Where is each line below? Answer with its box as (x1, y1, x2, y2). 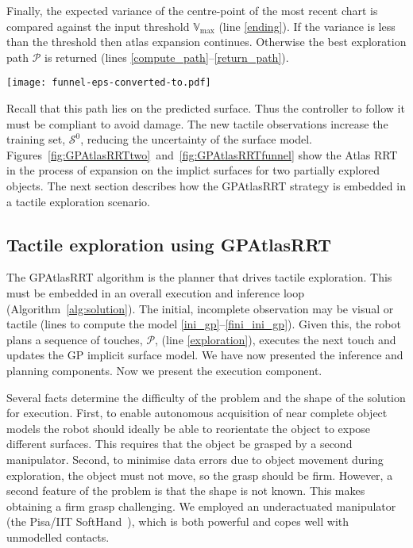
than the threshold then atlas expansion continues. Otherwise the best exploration (6, 33, 407, 50)
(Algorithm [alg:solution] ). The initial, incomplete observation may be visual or (6, 300, 394, 316)
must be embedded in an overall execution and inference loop (6, 284, 305, 301)
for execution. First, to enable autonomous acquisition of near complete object (6, 404, 388, 421)
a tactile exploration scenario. (6, 193, 150, 209)
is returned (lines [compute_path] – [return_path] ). (44, 48, 289, 65)
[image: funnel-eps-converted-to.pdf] (6, 77, 211, 89)
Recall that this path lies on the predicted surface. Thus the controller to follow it (6, 100, 405, 117)
